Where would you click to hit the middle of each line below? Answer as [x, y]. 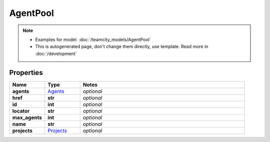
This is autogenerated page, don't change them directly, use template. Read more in [122, 46]
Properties [26, 72]
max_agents [27, 117]
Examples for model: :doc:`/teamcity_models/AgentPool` [93, 39]
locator [21, 111]
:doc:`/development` [56, 53]
